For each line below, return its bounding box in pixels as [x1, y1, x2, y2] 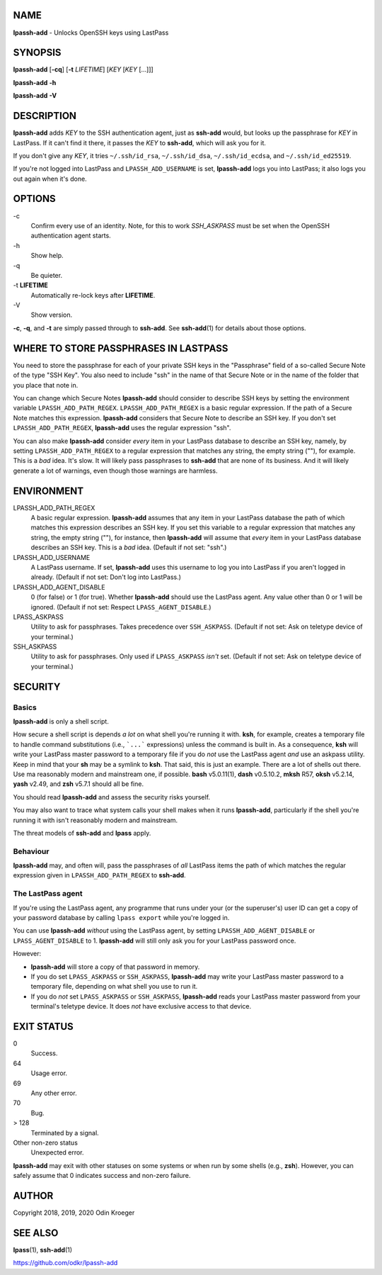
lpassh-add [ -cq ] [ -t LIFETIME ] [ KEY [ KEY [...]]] [13, 65, 154, 74]
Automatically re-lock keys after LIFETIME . [30, 291, 156, 299]
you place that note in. [13, 381, 79, 389]
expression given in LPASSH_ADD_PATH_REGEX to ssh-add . [13, 871, 187, 880]
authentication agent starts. [30, 231, 111, 240]
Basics [13, 702, 37, 712]
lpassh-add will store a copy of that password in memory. [30, 962, 200, 971]
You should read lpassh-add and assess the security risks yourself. [13, 792, 211, 801]
